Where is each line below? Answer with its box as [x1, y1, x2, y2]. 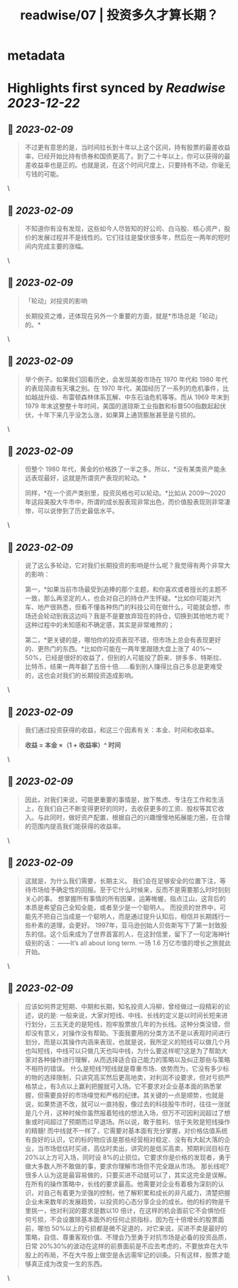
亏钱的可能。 [24, 170, 63, 178]
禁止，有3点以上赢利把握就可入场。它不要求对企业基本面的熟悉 [31, 1081, 216, 1091]
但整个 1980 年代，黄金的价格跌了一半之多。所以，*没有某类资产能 [24, 465, 220, 474]
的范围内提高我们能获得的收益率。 [24, 822, 125, 830]
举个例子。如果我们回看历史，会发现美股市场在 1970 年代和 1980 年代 [24, 375, 229, 383]
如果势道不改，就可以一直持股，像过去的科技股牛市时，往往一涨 [37, 1099, 225, 1108]
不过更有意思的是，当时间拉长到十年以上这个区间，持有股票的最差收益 [24, 143, 231, 152]
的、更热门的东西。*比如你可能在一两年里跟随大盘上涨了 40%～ [24, 645, 212, 653]
